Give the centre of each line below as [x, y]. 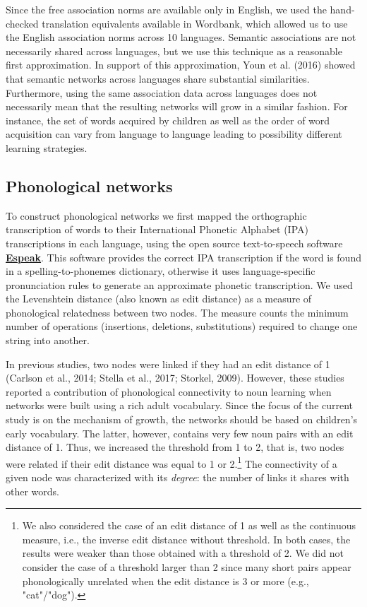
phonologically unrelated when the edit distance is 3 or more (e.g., [166, 581]
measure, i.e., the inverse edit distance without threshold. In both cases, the [186, 539]
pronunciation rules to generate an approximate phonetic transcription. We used [179, 284]
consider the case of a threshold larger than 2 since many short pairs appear [187, 567]
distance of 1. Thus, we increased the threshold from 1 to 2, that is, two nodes [175, 447]
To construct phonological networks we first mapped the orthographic [156, 215]
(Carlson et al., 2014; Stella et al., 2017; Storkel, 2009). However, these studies [175, 378]
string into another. [48, 340]
